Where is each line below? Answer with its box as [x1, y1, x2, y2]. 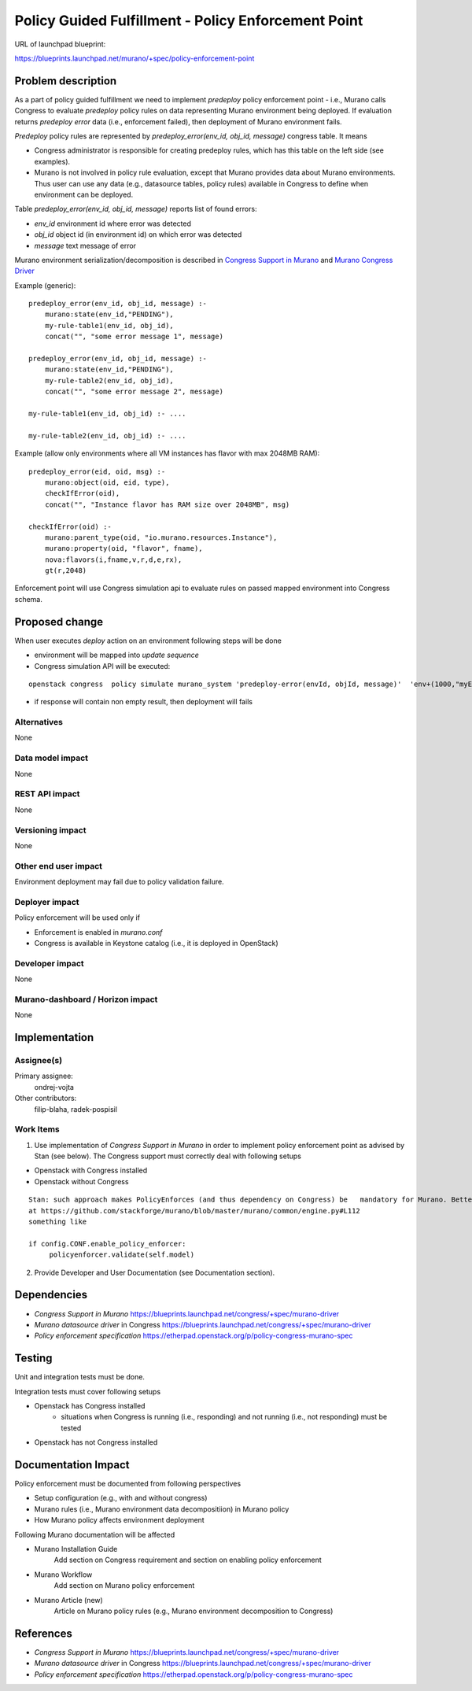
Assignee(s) [14, 1055, 63, 1066]
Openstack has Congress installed [34, 1401, 146, 1410]
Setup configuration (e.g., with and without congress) [34, 1493, 208, 1503]
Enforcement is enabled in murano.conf [34, 927, 163, 936]
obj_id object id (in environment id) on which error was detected [34, 230, 242, 239]
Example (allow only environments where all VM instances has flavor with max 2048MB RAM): [14, 449, 320, 458]
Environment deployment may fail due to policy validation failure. [14, 877, 224, 887]
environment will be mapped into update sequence [34, 650, 200, 660]
